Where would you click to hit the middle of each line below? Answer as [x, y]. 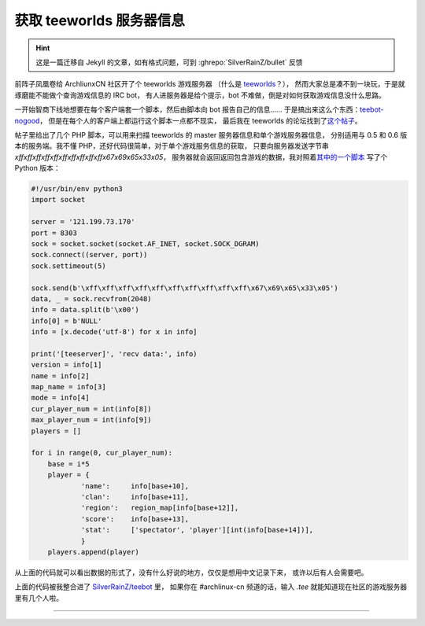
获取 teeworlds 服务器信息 [100, 20]
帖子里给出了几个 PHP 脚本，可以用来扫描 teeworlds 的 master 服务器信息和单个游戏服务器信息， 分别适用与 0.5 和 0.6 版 [211, 134]
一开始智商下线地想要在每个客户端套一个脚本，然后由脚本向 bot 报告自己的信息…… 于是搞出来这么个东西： [187, 109]
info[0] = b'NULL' [67, 321]
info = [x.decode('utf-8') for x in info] [114, 332]
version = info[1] [67, 365]
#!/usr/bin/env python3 [77, 189]
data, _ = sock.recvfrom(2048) [92, 298]
